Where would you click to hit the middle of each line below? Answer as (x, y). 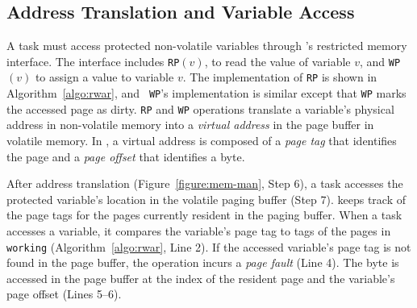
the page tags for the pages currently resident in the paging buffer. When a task (204, 215)
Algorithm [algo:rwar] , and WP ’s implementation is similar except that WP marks (206, 93)
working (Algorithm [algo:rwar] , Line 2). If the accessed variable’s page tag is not (209, 246)
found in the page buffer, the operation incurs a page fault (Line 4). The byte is (203, 262)
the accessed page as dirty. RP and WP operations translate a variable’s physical (200, 108)
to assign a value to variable (104, 77)
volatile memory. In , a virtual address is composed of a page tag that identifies (202, 141)
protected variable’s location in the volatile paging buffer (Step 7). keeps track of (206, 199)
